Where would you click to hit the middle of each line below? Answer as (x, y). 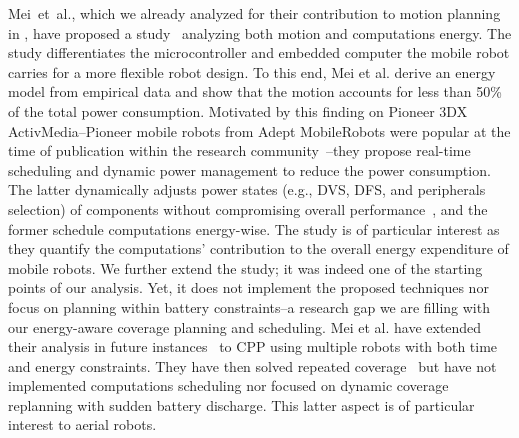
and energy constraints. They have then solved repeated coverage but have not (252, 365)
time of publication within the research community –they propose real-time (239, 150)
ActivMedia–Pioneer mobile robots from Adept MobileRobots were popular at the (259, 130)
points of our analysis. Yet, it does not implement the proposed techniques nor (248, 287)
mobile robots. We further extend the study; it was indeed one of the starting (245, 267)
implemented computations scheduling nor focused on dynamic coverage (228, 385)
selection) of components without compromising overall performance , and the (248, 208)
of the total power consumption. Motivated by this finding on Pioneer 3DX (238, 110)
